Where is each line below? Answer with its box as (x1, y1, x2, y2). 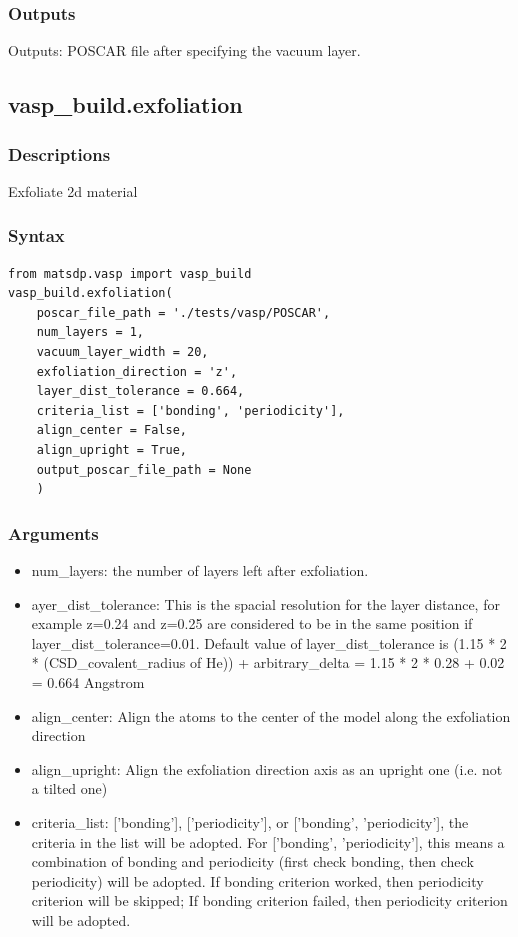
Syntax (8, 223, 65, 248)
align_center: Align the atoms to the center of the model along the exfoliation (31, 705, 511, 726)
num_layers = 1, (36, 325, 145, 340)
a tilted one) (31, 778, 108, 799)
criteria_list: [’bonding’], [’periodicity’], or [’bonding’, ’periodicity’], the (31, 811, 469, 832)
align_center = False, (36, 423, 187, 438)
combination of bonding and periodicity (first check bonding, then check (31, 851, 474, 872)
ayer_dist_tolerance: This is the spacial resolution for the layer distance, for (31, 593, 500, 614)
